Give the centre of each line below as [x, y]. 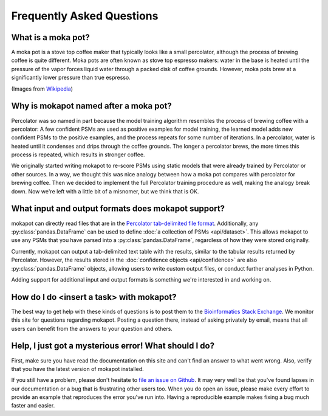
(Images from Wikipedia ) [42, 89]
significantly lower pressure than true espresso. [71, 78]
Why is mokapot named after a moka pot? [92, 106]
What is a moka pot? [51, 37]
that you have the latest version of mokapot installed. [77, 369]
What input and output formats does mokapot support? [118, 209]
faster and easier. [33, 406]
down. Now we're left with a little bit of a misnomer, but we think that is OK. [105, 191]
